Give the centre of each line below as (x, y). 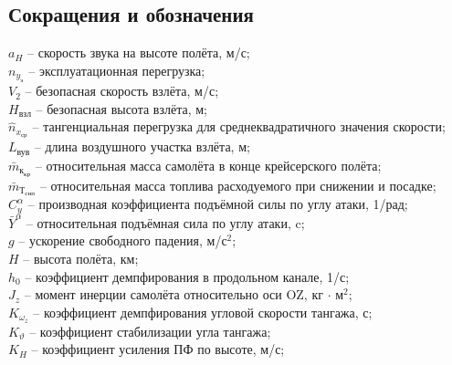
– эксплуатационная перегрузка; (117, 70)
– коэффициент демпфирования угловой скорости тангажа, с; (203, 312)
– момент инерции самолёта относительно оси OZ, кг (173, 294)
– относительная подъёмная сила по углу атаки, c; (165, 222)
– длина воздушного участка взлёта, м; (142, 146)
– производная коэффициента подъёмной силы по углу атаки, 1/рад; (218, 204)
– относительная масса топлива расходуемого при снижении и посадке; (238, 185)
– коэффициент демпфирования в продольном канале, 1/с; (187, 276)
